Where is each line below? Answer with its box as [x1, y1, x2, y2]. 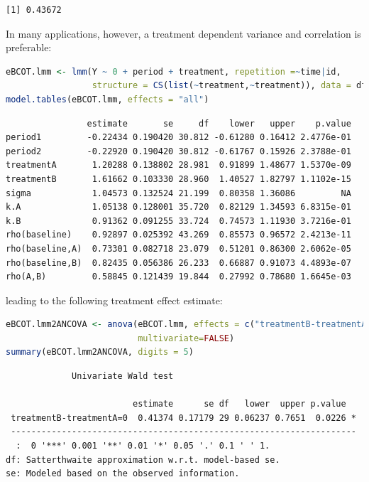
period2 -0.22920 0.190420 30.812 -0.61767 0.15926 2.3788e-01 [6, 146, 351, 156]
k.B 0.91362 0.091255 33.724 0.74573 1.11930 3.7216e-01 [6, 215, 351, 226]
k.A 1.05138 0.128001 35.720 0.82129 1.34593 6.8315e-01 [6, 202, 351, 213]
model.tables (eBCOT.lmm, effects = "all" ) [6, 94, 209, 105]
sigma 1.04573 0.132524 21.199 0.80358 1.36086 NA [6, 188, 351, 198]
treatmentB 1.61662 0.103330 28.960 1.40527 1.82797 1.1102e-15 [6, 173, 351, 184]
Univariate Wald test [72, 371, 174, 382]
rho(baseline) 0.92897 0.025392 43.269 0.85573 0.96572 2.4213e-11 [6, 230, 351, 240]
